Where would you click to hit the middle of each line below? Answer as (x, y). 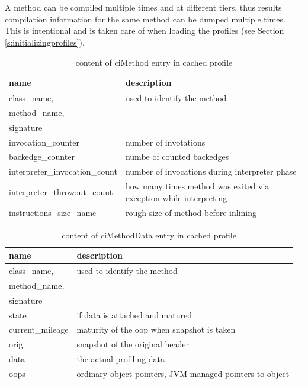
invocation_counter (44, 142)
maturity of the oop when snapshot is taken (156, 329)
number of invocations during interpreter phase (211, 171)
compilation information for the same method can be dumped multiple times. (145, 19)
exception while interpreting (176, 197)
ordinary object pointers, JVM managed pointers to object (183, 373)
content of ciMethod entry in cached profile (154, 62)
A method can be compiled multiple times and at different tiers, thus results (143, 7)
